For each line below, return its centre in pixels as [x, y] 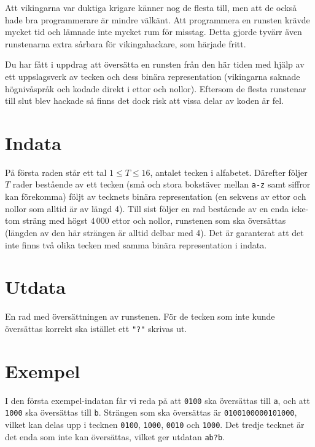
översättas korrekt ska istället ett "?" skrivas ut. [96, 328]
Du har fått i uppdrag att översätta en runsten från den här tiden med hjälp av [155, 64]
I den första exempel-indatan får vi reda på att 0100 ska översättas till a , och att [157, 400]
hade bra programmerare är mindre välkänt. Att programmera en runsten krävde [157, 19]
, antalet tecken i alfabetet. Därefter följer [229, 172]
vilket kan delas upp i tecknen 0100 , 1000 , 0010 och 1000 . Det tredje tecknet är [155, 424]
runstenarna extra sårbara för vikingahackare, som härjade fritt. [126, 43]
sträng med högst [55, 220]
